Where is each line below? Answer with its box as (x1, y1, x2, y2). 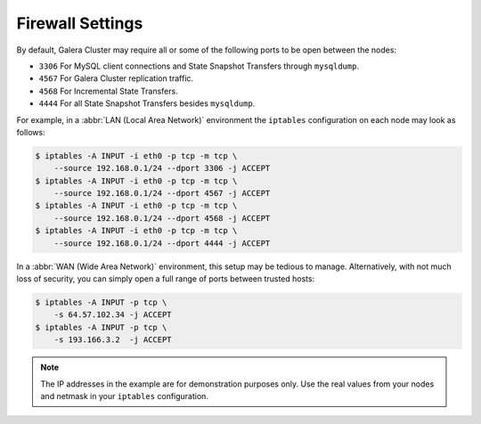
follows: (16, 126, 45, 137)
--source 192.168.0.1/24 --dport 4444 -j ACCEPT (53, 238, 271, 249)
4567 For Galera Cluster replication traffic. (38, 73, 194, 84)
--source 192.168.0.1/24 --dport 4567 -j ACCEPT (53, 188, 271, 199)
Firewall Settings (16, 13, 143, 33)
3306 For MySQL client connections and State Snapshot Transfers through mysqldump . (38, 61, 360, 71)
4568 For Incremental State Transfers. (38, 86, 178, 96)
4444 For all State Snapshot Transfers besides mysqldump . (38, 98, 256, 109)
